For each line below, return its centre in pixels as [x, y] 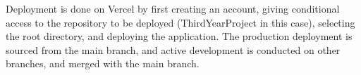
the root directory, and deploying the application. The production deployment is [179, 36]
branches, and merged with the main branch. [103, 63]
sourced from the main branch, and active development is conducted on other [173, 49]
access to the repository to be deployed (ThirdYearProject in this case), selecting [180, 22]
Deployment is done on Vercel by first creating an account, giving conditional [173, 8]
